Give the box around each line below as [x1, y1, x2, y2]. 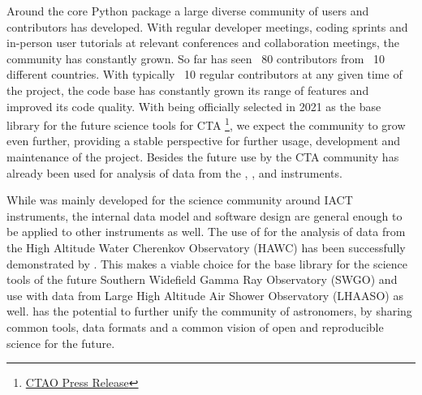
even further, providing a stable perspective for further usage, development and [6, 132, 401, 149]
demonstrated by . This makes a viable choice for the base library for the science [6, 255, 408, 272]
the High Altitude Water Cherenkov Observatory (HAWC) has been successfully [6, 238, 406, 255]
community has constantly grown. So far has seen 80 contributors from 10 [6, 49, 385, 67]
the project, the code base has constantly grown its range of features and [6, 81, 369, 98]
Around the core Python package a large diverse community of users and [6, 2, 369, 19]
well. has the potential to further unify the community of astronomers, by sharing [6, 303, 412, 320]
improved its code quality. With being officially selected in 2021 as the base [6, 97, 381, 114]
